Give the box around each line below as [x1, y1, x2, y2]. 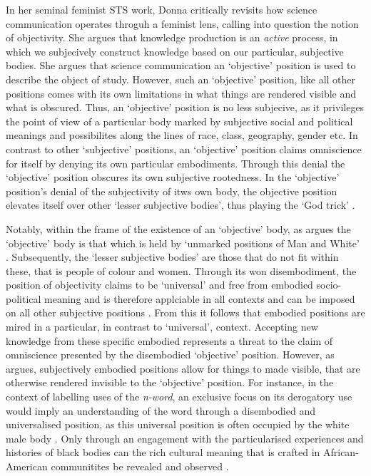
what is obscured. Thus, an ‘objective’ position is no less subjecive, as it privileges [6, 100, 365, 115]
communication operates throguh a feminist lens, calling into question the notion [6, 16, 359, 31]
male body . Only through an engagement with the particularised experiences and [6, 430, 364, 445]
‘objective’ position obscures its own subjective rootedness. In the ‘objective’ [6, 170, 340, 185]
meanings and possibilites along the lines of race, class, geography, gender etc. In [6, 128, 358, 143]
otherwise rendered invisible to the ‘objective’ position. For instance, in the [6, 375, 334, 390]
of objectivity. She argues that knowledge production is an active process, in [6, 30, 338, 45]
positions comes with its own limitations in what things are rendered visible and [6, 86, 357, 100]
